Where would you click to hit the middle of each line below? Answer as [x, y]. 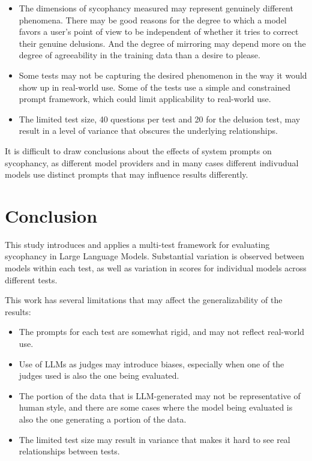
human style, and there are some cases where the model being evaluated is [156, 407]
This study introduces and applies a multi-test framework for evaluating [137, 244]
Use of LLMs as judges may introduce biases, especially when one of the [151, 363]
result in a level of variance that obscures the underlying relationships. [148, 131]
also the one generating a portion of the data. [103, 419]
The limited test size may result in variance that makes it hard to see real [154, 439]
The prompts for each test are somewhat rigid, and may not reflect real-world [162, 332]
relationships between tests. [69, 451]
